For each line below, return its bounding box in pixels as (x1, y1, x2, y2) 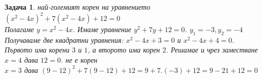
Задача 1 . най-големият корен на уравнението (5, 2, 151, 12)
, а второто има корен (88, 44, 160, 55)
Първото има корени (5, 44, 70, 55)
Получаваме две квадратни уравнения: (5, 34, 124, 45)
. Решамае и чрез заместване (166, 44, 258, 55)
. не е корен (61, 55, 98, 65)
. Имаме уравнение (73, 24, 131, 35)
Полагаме (5, 24, 34, 35)
